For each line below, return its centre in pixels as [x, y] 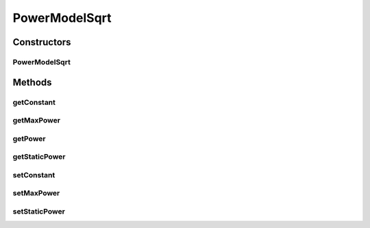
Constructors [42, 42]
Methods [32, 82]
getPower [29, 138]
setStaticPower [39, 211]
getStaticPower [39, 157]
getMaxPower [37, 121]
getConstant [34, 102]
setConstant [34, 175]
